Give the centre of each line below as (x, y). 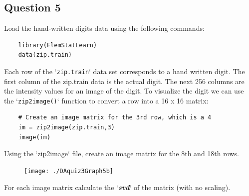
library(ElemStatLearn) (58, 45)
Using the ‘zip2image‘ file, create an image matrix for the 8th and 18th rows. (122, 153)
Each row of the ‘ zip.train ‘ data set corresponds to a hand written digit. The (124, 71)
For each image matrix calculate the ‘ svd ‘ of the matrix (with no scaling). (117, 187)
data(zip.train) (45, 55)
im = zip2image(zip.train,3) (66, 128)
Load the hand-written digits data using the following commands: (104, 28)
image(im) (34, 137)
